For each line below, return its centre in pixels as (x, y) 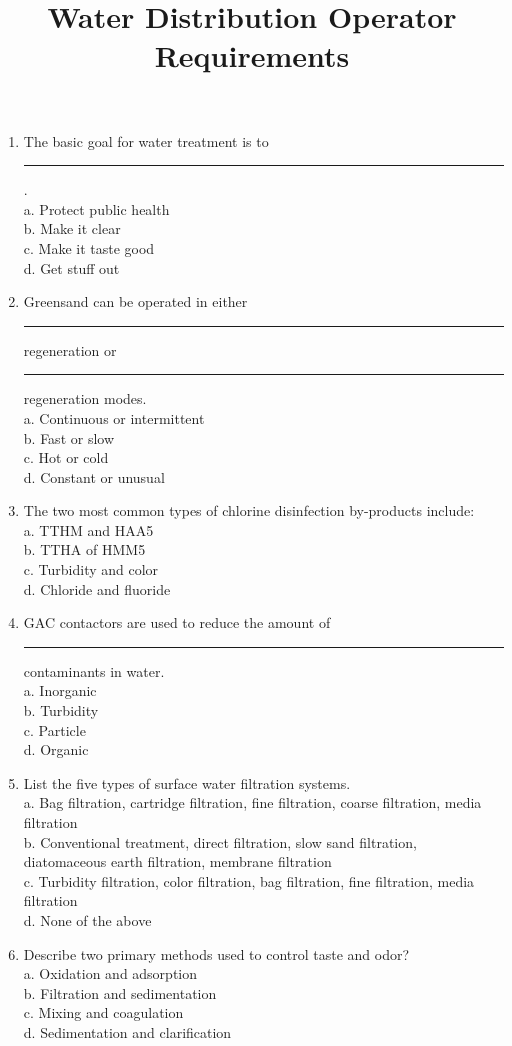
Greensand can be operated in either (135, 301)
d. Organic (56, 749)
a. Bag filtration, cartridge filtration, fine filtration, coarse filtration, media (252, 802)
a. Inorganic (60, 690)
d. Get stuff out (71, 267)
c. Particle (54, 729)
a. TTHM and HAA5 (88, 529)
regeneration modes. (85, 398)
